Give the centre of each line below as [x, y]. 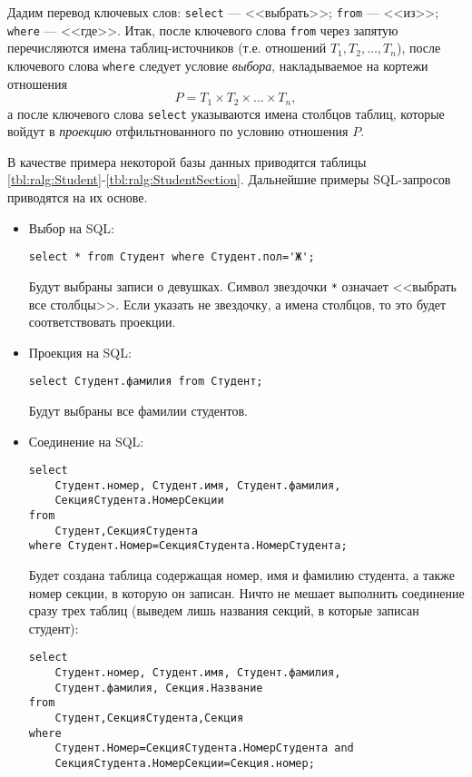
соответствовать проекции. [102, 322]
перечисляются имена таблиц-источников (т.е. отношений [167, 48]
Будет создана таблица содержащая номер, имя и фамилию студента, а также [241, 575]
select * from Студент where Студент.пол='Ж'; [172, 257]
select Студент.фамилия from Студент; [146, 382]
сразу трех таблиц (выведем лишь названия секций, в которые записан [224, 610]
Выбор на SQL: [72, 227]
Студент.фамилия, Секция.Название [159, 688]
